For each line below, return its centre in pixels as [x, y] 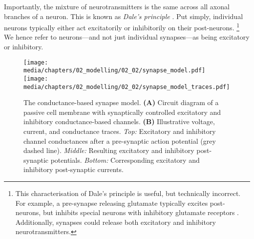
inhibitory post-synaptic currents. [74, 169]
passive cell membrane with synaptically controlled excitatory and [122, 112]
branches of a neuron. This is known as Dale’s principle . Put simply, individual [124, 16]
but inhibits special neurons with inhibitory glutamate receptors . [141, 212]
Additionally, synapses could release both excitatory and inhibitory [116, 222]
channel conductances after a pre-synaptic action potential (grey [120, 141]
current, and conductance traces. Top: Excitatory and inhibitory [120, 131]
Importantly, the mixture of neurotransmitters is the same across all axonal [117, 6]
